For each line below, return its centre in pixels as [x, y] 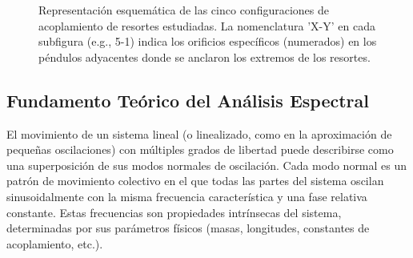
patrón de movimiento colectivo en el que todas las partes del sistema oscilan [195, 181]
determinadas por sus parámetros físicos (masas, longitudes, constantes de [188, 228]
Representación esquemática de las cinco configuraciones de [184, 10]
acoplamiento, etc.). [55, 243]
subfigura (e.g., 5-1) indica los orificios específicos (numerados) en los [208, 41]
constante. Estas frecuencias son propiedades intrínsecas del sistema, [174, 212]
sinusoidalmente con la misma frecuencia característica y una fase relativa [187, 196]
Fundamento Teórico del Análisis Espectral [188, 100]
